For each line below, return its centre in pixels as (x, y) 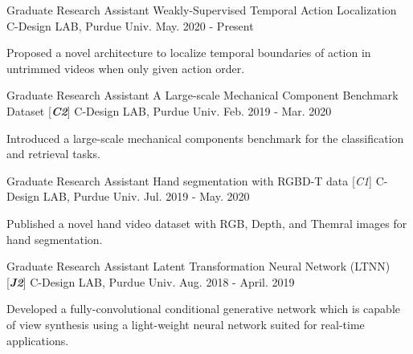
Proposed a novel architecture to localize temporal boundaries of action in (189, 53)
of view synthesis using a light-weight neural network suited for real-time (186, 324)
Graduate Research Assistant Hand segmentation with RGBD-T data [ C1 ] (189, 180)
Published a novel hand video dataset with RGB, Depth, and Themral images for (207, 223)
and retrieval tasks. (53, 154)
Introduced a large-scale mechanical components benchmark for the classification (205, 138)
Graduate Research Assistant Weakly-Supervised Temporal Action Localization (202, 10)
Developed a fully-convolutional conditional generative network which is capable (203, 309)
